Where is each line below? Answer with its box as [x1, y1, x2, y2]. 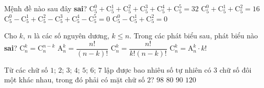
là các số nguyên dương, [34, 30, 109, 41]
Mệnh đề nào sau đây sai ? [4, 3, 87, 13]
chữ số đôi [219, 64, 252, 75]
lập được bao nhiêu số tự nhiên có [104, 64, 212, 75]
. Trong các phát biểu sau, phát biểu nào [129, 30, 258, 41]
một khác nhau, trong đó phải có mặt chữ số [4, 74, 145, 85]
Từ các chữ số [4, 64, 48, 75]
